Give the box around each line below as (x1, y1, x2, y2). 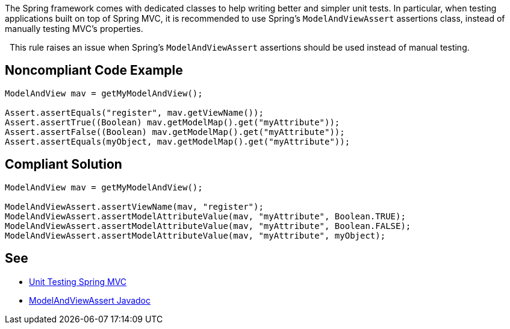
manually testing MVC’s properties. (5, 23, 143, 34)
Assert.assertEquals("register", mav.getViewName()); (5, 107, 264, 117)
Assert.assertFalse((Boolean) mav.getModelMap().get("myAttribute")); (5, 127, 345, 137)
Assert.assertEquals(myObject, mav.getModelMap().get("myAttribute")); (5, 136, 350, 146)
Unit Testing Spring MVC (29, 276, 127, 287)
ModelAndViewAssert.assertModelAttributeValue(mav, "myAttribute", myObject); (5, 230, 386, 240)
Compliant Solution (5, 157, 122, 172)
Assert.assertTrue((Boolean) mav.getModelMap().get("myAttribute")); (5, 117, 340, 127)
